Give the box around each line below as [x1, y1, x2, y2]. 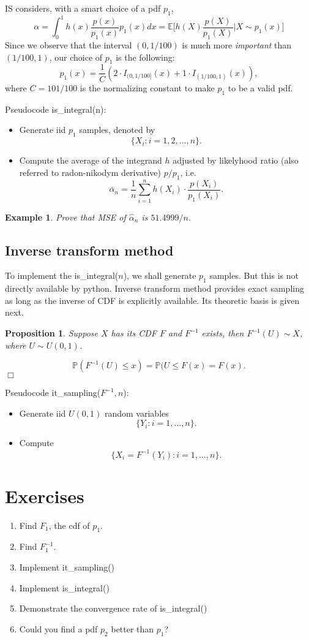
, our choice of [49, 50, 103, 63]
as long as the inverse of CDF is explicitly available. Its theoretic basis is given [5, 294, 300, 306]
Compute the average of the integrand [19, 154, 162, 167]
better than [111, 622, 154, 635]
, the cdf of [48, 518, 90, 531]
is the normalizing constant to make [80, 81, 215, 94]
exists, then [201, 327, 244, 339]
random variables [104, 406, 169, 419]
